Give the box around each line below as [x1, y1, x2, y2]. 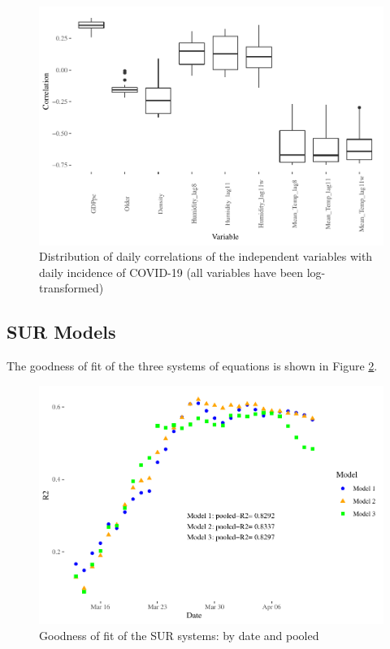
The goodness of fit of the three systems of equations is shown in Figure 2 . [6, 357, 378, 374]
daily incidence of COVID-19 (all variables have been [39, 263, 304, 280]
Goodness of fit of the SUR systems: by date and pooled [39, 626, 319, 643]
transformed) [39, 279, 104, 296]
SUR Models [6, 319, 116, 344]
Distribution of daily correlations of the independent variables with [39, 248, 373, 265]
